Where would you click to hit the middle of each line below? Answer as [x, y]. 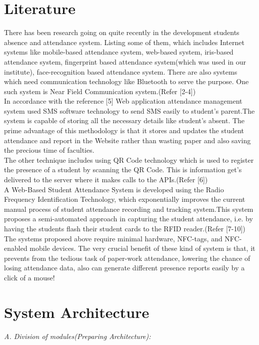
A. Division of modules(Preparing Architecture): [77, 336]
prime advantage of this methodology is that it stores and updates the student [124, 130]
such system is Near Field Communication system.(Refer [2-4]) [100, 91]
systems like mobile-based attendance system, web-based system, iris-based [119, 52]
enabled [16, 248]
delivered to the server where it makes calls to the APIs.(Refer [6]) [106, 180]
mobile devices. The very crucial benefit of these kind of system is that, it [142, 248]
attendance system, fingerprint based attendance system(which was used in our [125, 61]
